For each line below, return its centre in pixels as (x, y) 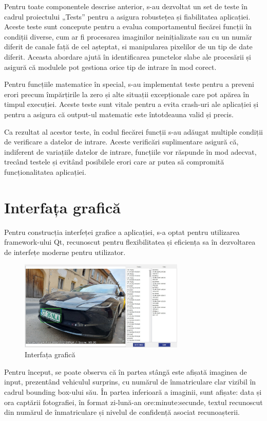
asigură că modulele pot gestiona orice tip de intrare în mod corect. (110, 67)
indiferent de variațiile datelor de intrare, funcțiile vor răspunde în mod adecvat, (130, 151)
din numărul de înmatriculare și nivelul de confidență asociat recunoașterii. (122, 412)
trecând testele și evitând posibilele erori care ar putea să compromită (114, 162)
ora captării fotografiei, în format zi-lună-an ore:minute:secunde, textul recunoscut (133, 402)
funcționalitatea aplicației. (45, 171)
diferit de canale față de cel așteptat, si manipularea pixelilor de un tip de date (128, 47)
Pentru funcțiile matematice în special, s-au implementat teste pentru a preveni (129, 84)
